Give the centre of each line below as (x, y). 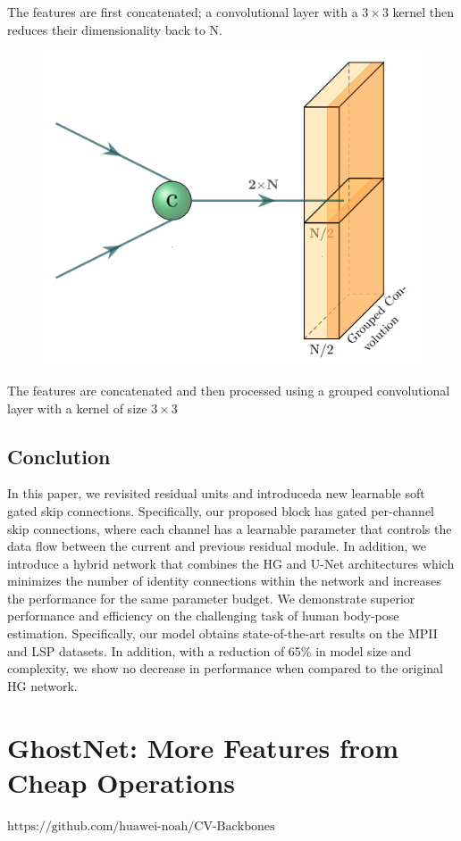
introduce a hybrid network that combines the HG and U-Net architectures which (231, 563)
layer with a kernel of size (77, 408)
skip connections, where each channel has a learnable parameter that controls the (230, 528)
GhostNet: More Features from (203, 747)
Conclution (59, 456)
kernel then (423, 12)
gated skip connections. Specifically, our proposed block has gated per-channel (221, 510)
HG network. (42, 685)
